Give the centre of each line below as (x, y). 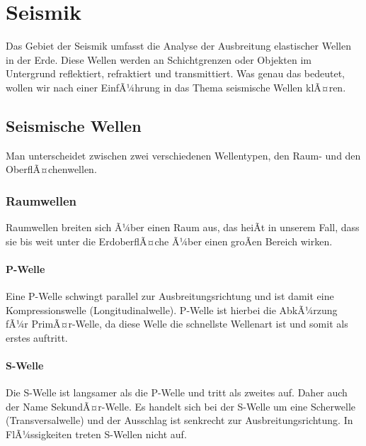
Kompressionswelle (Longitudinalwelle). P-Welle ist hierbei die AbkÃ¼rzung (172, 310)
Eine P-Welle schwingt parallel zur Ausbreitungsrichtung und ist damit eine (170, 296)
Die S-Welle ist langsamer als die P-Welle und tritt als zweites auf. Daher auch (177, 392)
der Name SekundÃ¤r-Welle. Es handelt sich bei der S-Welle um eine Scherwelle (181, 406)
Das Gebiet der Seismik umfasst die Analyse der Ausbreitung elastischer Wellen (178, 46)
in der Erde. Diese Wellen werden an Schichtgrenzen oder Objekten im (159, 59)
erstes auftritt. (37, 337)
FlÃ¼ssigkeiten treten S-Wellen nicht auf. (96, 434)
